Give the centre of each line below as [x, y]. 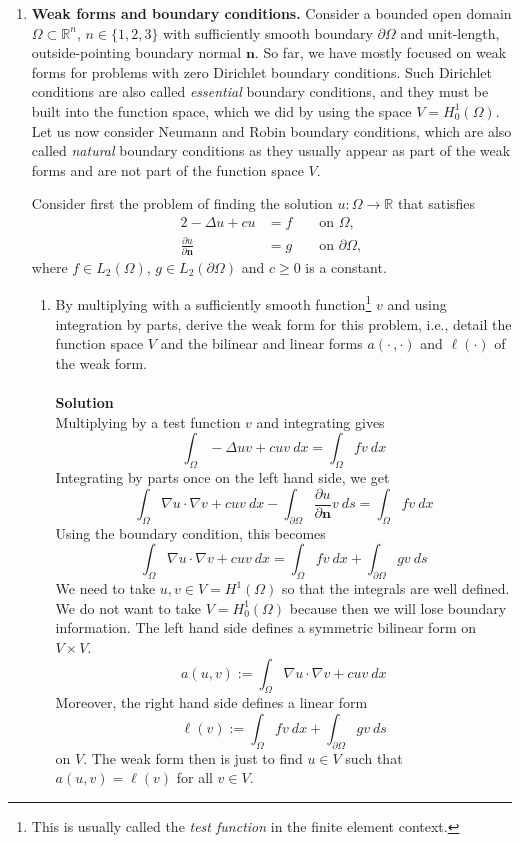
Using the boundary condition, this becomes [190, 532]
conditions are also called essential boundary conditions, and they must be [260, 91]
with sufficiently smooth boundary [268, 32]
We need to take [105, 588]
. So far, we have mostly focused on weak [380, 52]
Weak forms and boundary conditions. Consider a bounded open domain [271, 13]
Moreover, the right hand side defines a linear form [211, 702]
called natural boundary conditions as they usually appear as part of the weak [271, 150]
